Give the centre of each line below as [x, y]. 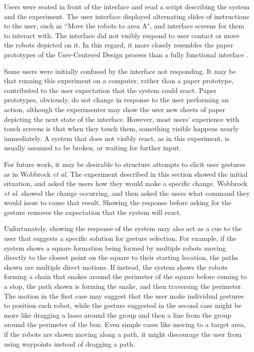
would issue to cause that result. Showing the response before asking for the [118, 202]
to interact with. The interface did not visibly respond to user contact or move [122, 35]
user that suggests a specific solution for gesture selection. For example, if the [120, 238]
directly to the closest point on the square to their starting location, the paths [121, 257]
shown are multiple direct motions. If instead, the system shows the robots [116, 267]
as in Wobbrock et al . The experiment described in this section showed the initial [126, 174]
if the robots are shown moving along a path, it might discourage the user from [123, 334]
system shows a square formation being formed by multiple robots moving [115, 247]
